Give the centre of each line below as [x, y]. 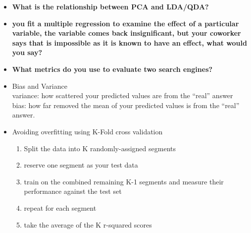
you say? [27, 52]
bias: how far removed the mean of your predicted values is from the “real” [126, 105]
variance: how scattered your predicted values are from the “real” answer [123, 95]
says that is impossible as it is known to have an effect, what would [129, 42]
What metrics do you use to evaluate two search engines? [112, 69]
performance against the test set [73, 191]
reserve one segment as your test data [81, 165]
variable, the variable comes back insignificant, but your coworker [126, 33]
